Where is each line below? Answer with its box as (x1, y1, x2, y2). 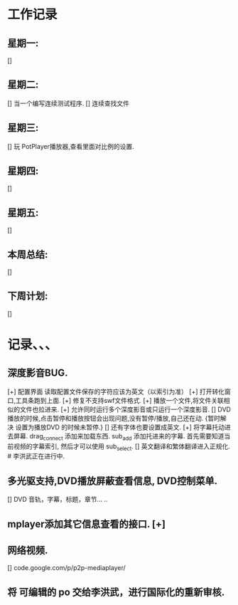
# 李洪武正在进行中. (7, 452, 65, 461)
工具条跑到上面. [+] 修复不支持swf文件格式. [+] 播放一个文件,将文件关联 (15, 396, 224, 404)
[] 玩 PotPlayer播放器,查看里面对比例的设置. (7, 142, 135, 150)
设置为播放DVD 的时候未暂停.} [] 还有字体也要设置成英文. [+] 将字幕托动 (15, 423, 225, 431)
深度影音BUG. (7, 367, 69, 379)
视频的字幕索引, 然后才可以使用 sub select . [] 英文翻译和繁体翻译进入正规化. (13, 442, 231, 452)
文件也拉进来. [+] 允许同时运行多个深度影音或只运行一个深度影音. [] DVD (19, 405, 231, 414)
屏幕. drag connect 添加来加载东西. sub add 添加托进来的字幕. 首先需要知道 (13, 431, 225, 442)
